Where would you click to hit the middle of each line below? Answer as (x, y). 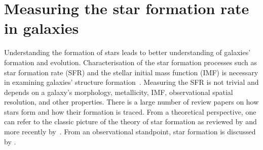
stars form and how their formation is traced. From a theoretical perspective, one (130, 111)
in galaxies (42, 28)
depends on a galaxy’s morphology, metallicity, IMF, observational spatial (119, 92)
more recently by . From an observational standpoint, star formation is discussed (130, 132)
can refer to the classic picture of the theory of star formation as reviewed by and (130, 121)
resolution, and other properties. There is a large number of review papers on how (131, 102)
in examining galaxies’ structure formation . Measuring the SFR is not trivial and (131, 82)
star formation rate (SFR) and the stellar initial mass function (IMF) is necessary (131, 72)
